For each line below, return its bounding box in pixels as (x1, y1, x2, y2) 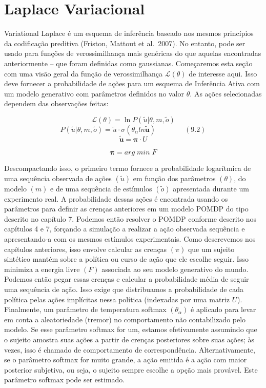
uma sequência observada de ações (4, 172, 112, 183)
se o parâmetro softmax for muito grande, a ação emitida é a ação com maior (4, 354, 247, 365)
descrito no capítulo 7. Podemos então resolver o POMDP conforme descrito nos (4, 213, 257, 224)
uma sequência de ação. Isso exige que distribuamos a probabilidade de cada (4, 284, 244, 295)
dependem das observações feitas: (4, 98, 109, 109)
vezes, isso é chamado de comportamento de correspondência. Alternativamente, (4, 344, 256, 355)
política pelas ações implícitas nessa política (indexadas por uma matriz (4, 294, 230, 304)
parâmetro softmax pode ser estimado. (4, 374, 125, 385)
